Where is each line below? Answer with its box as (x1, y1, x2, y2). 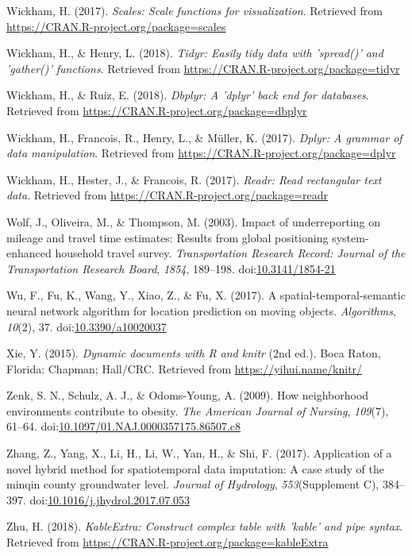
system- (332, 229, 369, 245)
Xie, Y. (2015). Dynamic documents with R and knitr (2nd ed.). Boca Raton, (6, 345, 381, 361)
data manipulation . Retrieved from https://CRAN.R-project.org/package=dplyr (6, 145, 396, 161)
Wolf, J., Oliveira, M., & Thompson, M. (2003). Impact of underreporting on (6, 213, 381, 230)
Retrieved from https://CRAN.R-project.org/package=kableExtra (6, 534, 329, 550)
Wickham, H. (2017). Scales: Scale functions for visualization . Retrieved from (6, 2, 383, 18)
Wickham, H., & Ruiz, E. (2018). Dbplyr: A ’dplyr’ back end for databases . (6, 87, 369, 103)
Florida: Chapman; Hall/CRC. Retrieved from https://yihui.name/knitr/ (6, 360, 363, 376)
